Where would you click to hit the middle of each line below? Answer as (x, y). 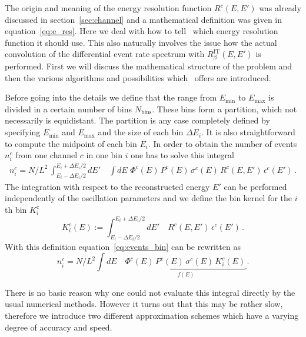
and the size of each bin (141, 132)
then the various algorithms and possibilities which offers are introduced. (138, 77)
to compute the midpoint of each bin (71, 143)
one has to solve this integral (182, 155)
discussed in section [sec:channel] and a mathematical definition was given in (144, 19)
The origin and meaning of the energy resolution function (108, 8)
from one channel (46, 155)
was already (280, 8)
